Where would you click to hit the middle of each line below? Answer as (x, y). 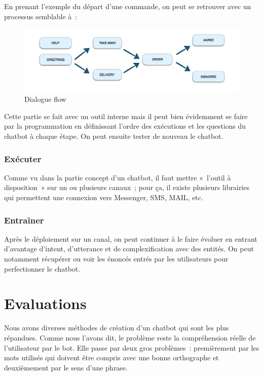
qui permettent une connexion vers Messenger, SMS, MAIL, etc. (104, 197)
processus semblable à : (41, 16)
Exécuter (23, 158)
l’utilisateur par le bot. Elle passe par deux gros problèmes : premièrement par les (132, 347)
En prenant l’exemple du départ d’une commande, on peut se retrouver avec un (128, 6)
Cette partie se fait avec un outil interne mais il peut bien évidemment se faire (126, 116)
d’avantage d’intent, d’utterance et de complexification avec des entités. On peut (129, 249)
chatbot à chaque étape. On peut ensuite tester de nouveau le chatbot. (114, 136)
